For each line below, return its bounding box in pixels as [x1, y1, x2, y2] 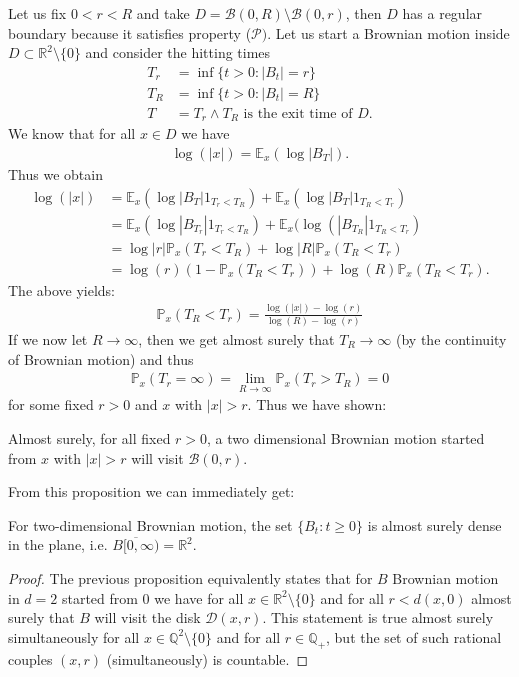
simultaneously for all [8, 626, 140, 647]
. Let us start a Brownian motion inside [267, 22, 510, 43]
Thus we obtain [8, 163, 103, 184]
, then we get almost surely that [138, 328, 335, 349]
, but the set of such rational [326, 626, 502, 647]
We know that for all [8, 123, 136, 144]
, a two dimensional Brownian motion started [207, 427, 485, 448]
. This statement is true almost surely [262, 607, 494, 628]
